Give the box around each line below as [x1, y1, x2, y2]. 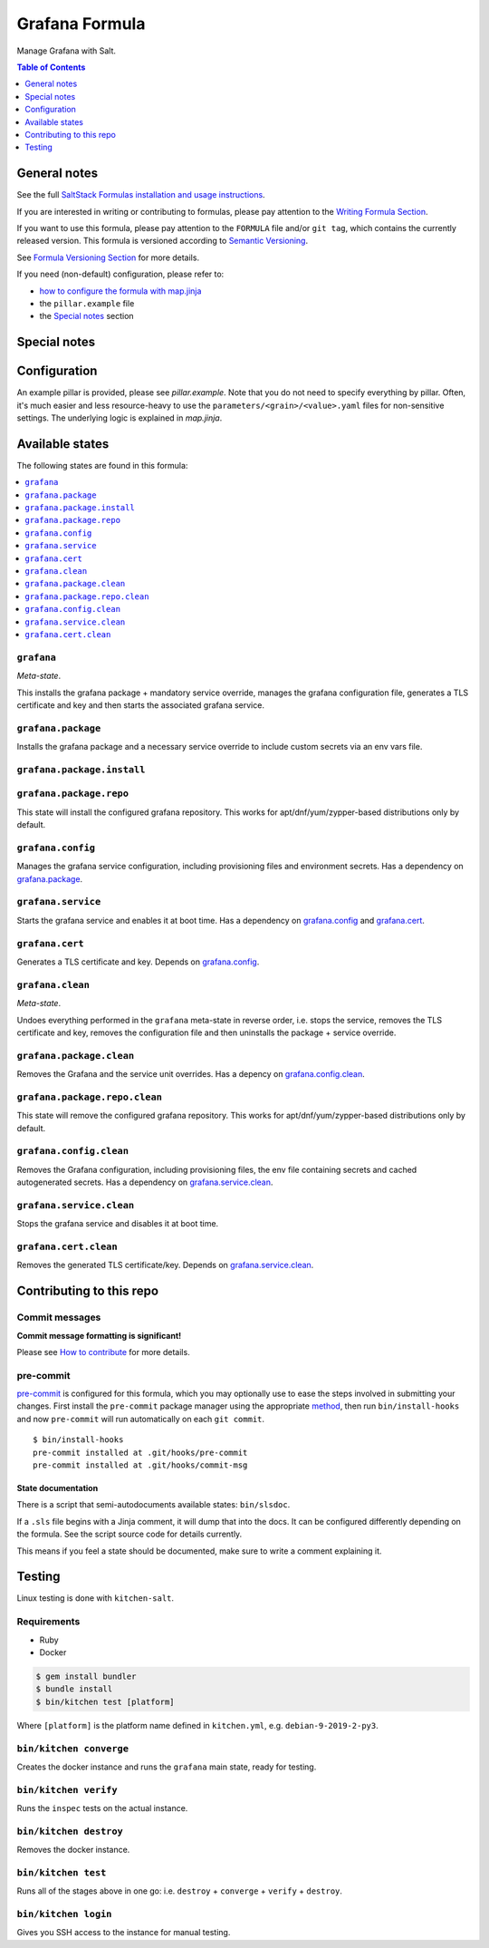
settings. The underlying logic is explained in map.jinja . [16, 412, 223, 423]
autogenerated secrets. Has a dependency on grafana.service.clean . [16, 1177, 273, 1187]
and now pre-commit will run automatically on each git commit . [16, 1413, 265, 1424]
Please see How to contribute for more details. [16, 1346, 190, 1357]
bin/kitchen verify [16, 1784, 118, 1796]
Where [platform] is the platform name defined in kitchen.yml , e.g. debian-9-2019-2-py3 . [16, 1720, 379, 1730]
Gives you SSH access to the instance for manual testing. [16, 1927, 231, 1938]
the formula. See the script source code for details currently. [16, 1528, 243, 1540]
